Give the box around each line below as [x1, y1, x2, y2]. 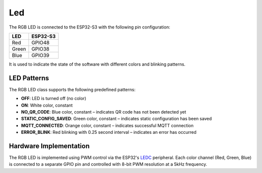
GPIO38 [32, 45, 49, 52]
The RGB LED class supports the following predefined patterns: [9, 86, 136, 92]
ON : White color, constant [21, 102, 73, 108]
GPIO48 [32, 39, 49, 46]
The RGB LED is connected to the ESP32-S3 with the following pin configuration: [9, 24, 170, 30]
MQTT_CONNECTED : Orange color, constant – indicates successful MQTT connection [21, 122, 194, 128]
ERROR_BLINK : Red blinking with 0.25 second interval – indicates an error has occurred [21, 130, 196, 135]
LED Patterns [9, 74, 49, 82]
